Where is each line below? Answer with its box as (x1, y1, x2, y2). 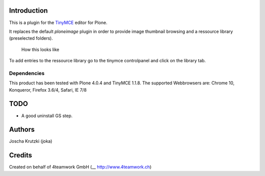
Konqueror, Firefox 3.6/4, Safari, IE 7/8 (9, 87, 87, 93)
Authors (9, 126, 35, 134)
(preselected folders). (9, 35, 53, 41)
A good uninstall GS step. (21, 113, 73, 119)
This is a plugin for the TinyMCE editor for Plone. (9, 20, 107, 25)
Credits (9, 151, 32, 159)
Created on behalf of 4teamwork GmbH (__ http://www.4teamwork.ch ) (9, 164, 152, 170)
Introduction (9, 6, 48, 15)
